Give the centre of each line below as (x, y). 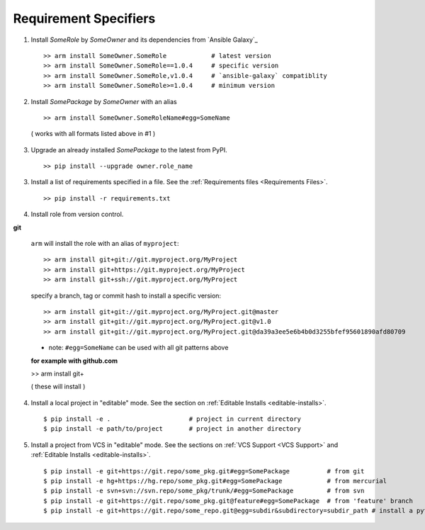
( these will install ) (58, 387)
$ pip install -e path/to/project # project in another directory (172, 429)
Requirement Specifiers (84, 18)
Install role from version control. (77, 214)
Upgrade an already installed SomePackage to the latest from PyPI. (129, 150)
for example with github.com (74, 361)
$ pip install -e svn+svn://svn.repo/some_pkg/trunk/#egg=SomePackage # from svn (204, 491)
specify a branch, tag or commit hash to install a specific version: (126, 295)
